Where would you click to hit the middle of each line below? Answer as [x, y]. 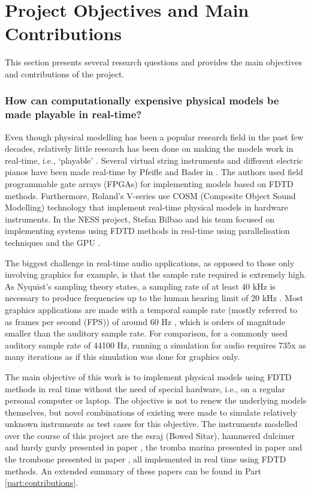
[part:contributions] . [41, 483]
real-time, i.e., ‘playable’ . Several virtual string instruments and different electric [154, 160]
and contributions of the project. [65, 73]
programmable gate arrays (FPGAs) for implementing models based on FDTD [149, 184]
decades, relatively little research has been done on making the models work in [149, 148]
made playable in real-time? [73, 114]
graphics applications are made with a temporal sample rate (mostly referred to [151, 309]
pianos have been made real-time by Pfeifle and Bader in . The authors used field [154, 172]
